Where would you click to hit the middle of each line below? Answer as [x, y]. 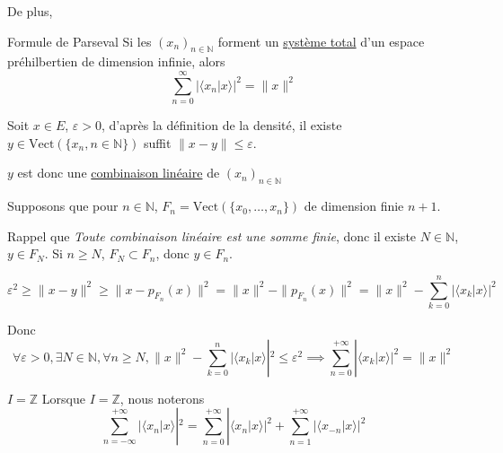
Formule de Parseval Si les [79, 41]
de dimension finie [354, 206]
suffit [158, 142]
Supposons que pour [63, 206]
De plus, [30, 11]
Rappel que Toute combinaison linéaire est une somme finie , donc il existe [212, 235]
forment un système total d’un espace [321, 41]
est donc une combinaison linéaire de [119, 173]
